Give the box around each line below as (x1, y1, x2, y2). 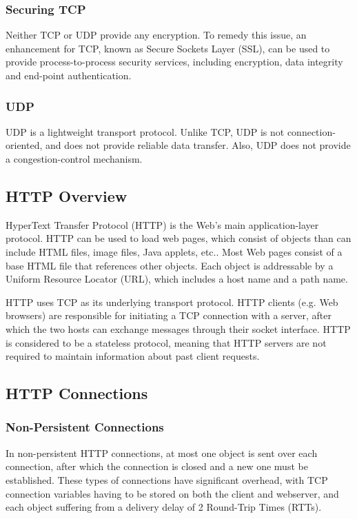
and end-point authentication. (6, 68, 132, 82)
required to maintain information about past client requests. (6, 349, 260, 363)
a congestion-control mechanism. (6, 152, 143, 165)
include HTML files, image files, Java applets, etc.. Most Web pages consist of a (6, 244, 343, 258)
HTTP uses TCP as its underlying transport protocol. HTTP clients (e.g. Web (6, 294, 338, 309)
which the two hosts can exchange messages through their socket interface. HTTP (6, 321, 351, 336)
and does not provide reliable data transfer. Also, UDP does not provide (45, 138, 351, 152)
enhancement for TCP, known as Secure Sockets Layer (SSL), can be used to (6, 41, 330, 55)
